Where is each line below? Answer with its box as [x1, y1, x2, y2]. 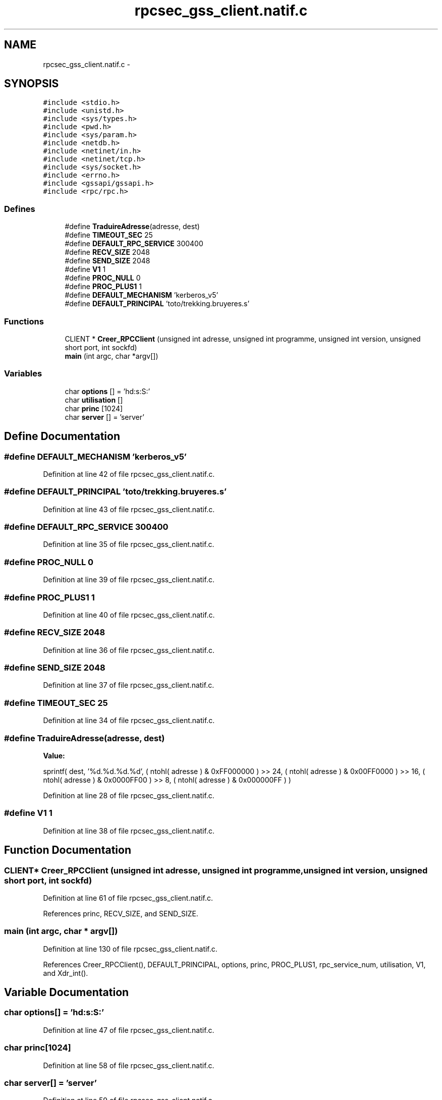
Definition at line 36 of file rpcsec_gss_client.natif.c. [43, 645, 214, 654]
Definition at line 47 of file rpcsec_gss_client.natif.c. [43, 1025, 214, 1034]
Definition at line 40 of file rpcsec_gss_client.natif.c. [43, 610, 215, 619]
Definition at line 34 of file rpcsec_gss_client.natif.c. [43, 716, 215, 725]
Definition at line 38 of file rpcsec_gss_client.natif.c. [43, 826, 214, 835]
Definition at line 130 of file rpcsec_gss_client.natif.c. [43, 944, 217, 953]
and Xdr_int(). [43, 968, 88, 977]
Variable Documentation [4, 986, 129, 999]
